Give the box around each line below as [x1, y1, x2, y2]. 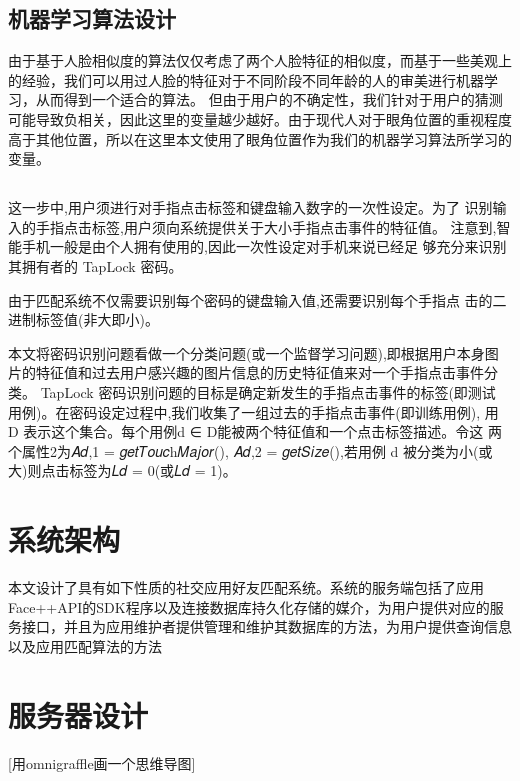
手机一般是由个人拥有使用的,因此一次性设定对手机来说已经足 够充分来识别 [21, 236, 507, 257]
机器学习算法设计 [8, 3, 176, 34]
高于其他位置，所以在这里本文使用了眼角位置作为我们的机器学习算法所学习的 [8, 128, 512, 149]
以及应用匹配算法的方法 [8, 635, 162, 656]
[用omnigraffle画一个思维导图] [8, 752, 196, 773]
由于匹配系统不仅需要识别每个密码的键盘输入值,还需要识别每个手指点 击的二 [8, 289, 507, 310]
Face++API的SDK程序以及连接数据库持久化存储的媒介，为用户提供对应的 [8, 596, 490, 617]
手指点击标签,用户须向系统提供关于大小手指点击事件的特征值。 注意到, [35, 216, 497, 237]
